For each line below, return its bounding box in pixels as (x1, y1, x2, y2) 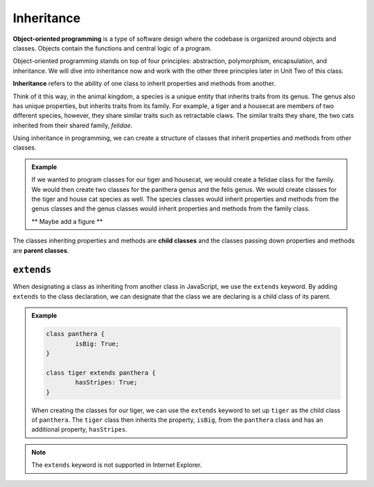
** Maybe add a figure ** (31, 217, 103, 225)
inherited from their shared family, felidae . (12, 121, 133, 130)
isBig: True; (75, 339, 120, 348)
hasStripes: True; (75, 378, 138, 387)
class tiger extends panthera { (46, 369, 156, 377)
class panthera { (46, 330, 105, 338)
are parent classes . (12, 246, 69, 254)
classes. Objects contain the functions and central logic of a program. (12, 44, 212, 52)
